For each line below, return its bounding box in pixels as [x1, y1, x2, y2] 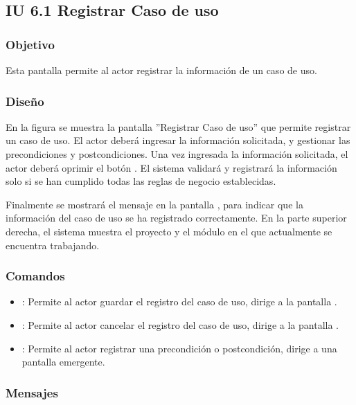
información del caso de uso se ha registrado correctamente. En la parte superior [6, 210, 347, 225]
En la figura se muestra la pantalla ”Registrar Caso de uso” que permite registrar [6, 119, 351, 134]
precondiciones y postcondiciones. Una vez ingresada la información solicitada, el [6, 147, 348, 161]
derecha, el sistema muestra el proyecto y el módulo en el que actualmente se [6, 224, 332, 238]
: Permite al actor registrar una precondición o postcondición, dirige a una [21, 341, 337, 355]
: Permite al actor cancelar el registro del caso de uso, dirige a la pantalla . [21, 317, 339, 332]
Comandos [6, 267, 65, 285]
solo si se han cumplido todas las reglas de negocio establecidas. [6, 174, 276, 188]
